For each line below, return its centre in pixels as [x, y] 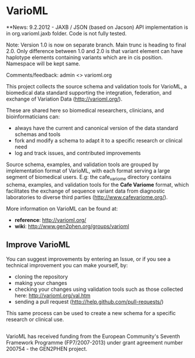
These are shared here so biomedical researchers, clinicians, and [85, 110]
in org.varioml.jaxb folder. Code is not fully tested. [66, 33]
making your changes [41, 283]
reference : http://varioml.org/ [50, 220]
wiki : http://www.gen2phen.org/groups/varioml [72, 226]
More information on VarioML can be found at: [62, 208]
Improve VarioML [38, 245]
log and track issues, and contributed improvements [78, 153]
